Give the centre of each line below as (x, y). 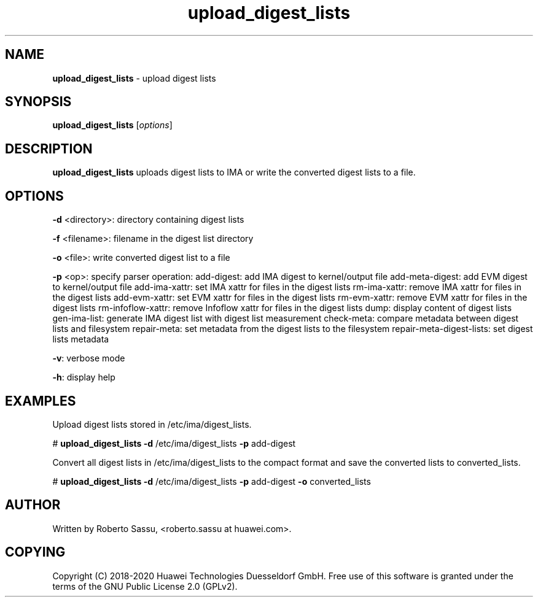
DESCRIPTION (49, 149)
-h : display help (84, 377)
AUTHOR (33, 505)
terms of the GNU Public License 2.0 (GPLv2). (145, 586)
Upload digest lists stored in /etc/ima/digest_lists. (152, 424)
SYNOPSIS (38, 102)
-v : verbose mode (89, 358)
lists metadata (81, 339)
